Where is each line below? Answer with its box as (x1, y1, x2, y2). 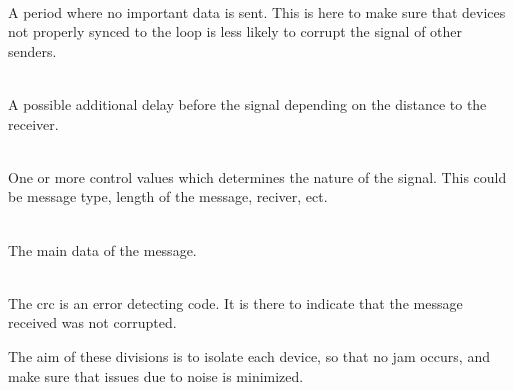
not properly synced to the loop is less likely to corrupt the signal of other (8, 21, 463, 42)
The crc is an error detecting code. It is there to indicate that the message (8, 292, 463, 313)
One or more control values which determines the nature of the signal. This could (8, 166, 507, 187)
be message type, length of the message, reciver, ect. (8, 186, 328, 207)
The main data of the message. (8, 239, 197, 260)
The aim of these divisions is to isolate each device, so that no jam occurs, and (8, 345, 490, 366)
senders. (8, 40, 57, 61)
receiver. (8, 113, 59, 134)
